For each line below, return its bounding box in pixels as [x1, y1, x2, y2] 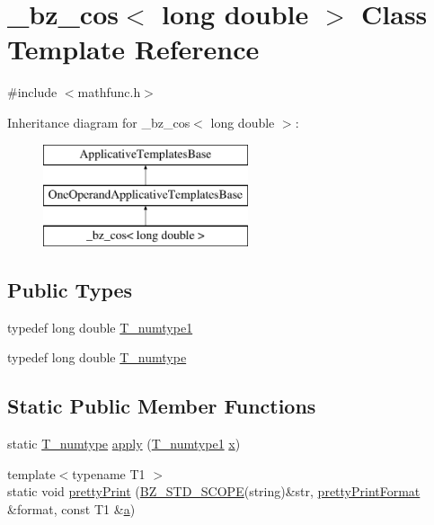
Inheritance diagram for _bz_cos [7, 112, 190, 131]
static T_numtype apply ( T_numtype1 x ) [7, 434, 241, 453]
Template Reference [7, 31, 260, 67]
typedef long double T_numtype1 [7, 317, 193, 336]
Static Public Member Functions [7, 392, 316, 420]
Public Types [7, 275, 133, 303]
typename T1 [72, 464, 146, 483]
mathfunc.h [77, 83, 141, 102]
